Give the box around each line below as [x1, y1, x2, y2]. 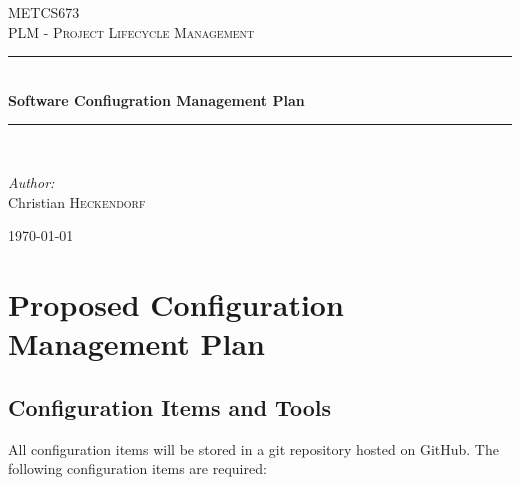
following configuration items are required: [8, 458, 267, 479]
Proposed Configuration [8, 283, 344, 324]
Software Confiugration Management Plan [8, 89, 305, 110]
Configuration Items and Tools [8, 391, 331, 422]
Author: [8, 171, 55, 192]
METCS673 [8, 2, 80, 22]
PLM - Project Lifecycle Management [8, 21, 255, 42]
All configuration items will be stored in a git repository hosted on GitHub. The [8, 438, 499, 459]
